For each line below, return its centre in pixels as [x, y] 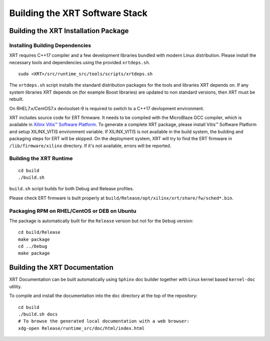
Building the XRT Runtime [41, 159]
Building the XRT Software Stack [78, 13]
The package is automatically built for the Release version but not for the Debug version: [101, 221]
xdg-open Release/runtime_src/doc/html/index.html [81, 328]
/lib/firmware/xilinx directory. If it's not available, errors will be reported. [90, 146]
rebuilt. [16, 99]
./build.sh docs [38, 314]
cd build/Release [39, 232]
